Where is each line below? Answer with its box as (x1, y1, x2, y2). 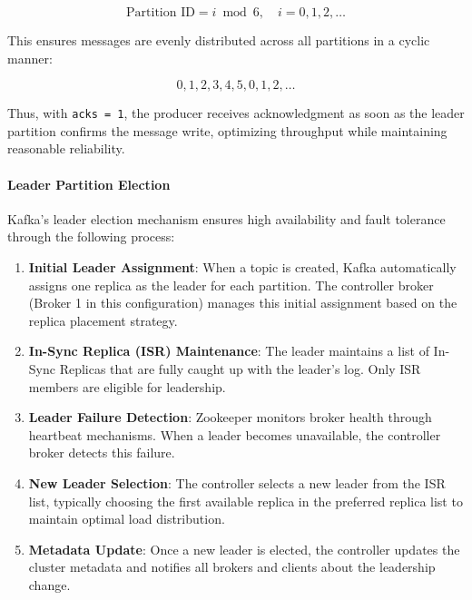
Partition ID (126, 6, 195, 19)
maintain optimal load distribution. (28, 509, 225, 528)
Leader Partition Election (7, 174, 171, 193)
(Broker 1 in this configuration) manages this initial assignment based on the (28, 293, 457, 312)
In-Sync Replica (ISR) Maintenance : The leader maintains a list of (28, 341, 429, 360)
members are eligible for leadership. (28, 377, 226, 396)
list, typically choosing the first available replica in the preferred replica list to (28, 491, 463, 510)
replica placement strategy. (28, 310, 178, 330)
